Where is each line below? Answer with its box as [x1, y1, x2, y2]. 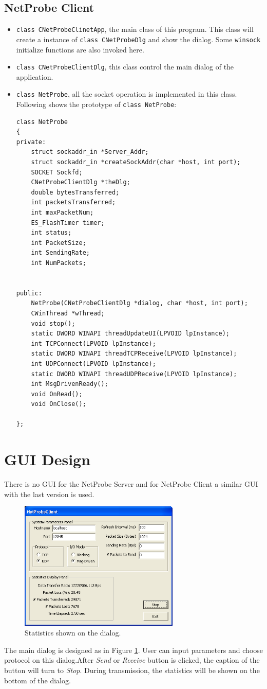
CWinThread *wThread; [31, 309, 105, 317]
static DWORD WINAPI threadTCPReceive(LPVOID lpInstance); [31, 350, 237, 358]
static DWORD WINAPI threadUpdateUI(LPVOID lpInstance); [31, 330, 230, 338]
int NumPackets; [31, 259, 86, 267]
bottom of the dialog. [4, 675, 71, 685]
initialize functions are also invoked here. [16, 44, 144, 55]
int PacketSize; [31, 239, 86, 246]
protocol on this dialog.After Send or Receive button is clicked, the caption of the [4, 655, 260, 665]
